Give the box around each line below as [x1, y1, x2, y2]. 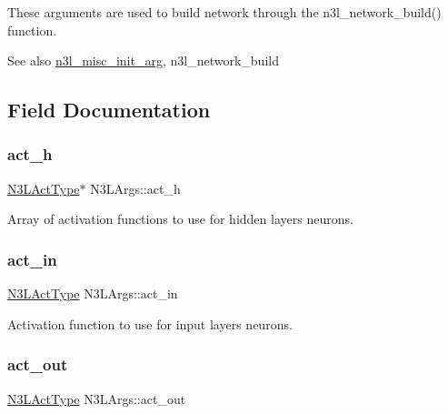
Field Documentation [7, 96, 211, 124]
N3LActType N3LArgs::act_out [7, 389, 186, 408]
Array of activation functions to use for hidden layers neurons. [7, 209, 353, 228]
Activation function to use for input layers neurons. [7, 314, 293, 333]
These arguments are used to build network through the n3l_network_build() [7, 3, 442, 21]
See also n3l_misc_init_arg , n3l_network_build [7, 51, 279, 70]
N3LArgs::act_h [90, 178, 181, 197]
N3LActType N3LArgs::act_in [7, 284, 178, 303]
